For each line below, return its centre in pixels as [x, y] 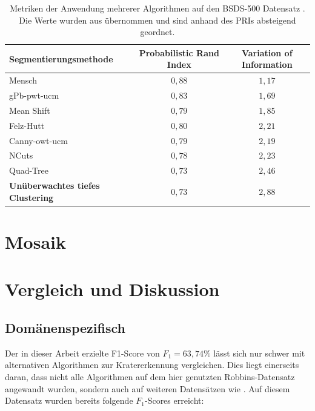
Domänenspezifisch [65, 327]
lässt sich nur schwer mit [259, 353]
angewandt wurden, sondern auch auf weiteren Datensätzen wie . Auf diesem [148, 388]
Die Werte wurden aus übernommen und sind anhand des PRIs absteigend [157, 20]
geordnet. [157, 32]
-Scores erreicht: [174, 400]
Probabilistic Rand [179, 52]
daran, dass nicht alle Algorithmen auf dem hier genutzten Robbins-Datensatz [150, 376]
